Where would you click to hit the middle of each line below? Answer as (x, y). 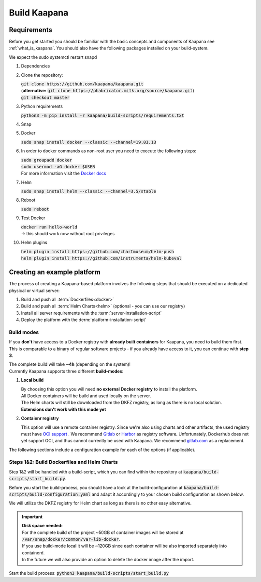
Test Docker (33, 218)
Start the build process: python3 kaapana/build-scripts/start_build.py (89, 573)
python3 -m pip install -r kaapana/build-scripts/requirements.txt (103, 115)
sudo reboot (35, 209)
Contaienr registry (40, 418)
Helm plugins (34, 242)
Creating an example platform (55, 272)
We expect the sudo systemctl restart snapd (53, 57)
